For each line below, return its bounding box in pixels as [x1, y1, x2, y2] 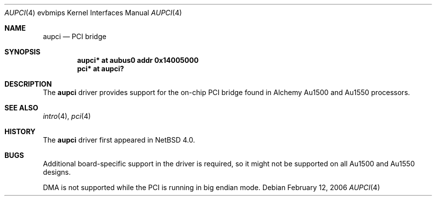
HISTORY [4, 127, 36, 136]
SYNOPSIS [4, 48, 41, 56]
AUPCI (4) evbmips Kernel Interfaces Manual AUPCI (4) [4, 8, 182, 17]
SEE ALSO [4, 103, 38, 112]
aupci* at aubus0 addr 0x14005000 [77, 56, 199, 64]
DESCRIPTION [4, 80, 52, 88]
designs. [43, 168, 71, 176]
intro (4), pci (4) [43, 112, 91, 120]
